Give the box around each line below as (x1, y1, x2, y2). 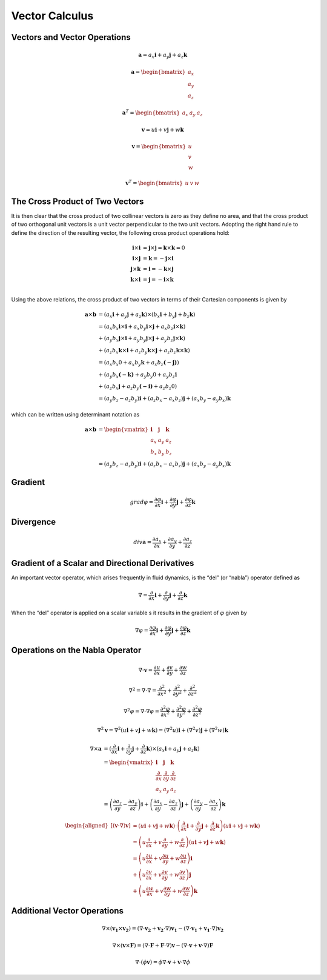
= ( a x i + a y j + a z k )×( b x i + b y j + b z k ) (98, 311, 196, 319)
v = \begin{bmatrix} (131, 143, 187, 150)
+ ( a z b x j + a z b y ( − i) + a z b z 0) (98, 383, 177, 392)
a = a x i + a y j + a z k (138, 51, 188, 60)
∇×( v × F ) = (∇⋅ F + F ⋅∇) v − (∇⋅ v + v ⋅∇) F (112, 942, 213, 949)
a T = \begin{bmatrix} (122, 108, 180, 116)
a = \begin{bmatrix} (131, 68, 186, 75)
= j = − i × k (142, 276, 174, 283)
